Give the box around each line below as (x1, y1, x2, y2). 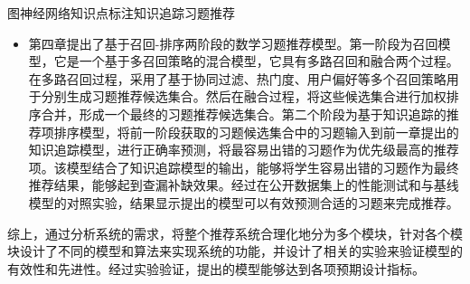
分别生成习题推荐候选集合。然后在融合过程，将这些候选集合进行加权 (41, 87, 446, 106)
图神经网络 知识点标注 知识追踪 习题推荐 (7, 4, 235, 22)
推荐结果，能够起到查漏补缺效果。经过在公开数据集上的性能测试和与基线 (28, 175, 459, 194)
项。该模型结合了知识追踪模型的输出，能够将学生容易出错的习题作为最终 (28, 157, 459, 176)
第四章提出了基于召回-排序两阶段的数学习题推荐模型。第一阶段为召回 (28, 33, 438, 52)
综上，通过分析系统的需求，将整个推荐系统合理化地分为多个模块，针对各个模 (7, 223, 463, 242)
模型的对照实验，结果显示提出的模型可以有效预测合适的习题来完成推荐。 (28, 193, 459, 212)
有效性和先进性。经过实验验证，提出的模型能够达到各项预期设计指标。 (7, 259, 425, 278)
